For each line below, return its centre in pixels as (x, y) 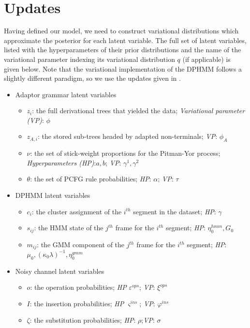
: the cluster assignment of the (77, 211)
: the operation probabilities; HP (78, 287)
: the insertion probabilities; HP (77, 303)
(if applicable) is (206, 59)
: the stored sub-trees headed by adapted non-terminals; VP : (128, 136)
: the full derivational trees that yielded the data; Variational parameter (139, 111)
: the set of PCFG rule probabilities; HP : (91, 179)
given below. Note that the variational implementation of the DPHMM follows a (123, 68)
